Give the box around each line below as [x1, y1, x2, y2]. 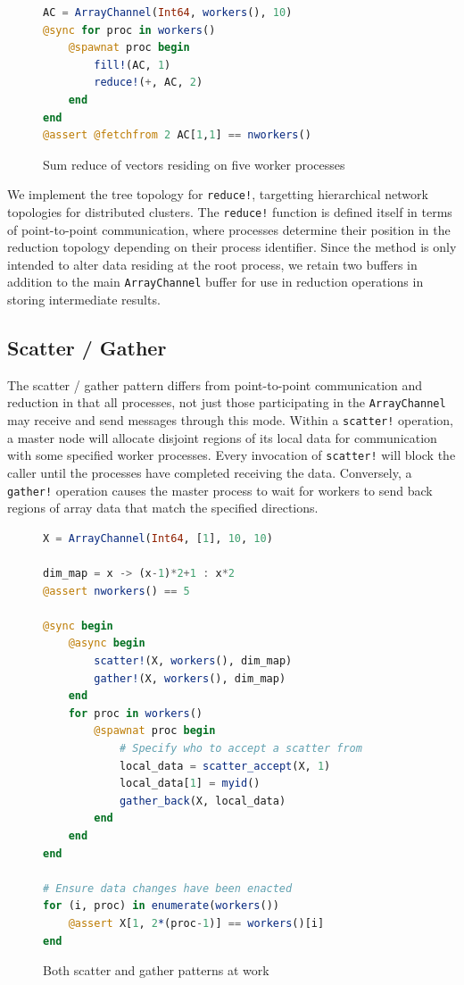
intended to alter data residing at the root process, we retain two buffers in [7, 255, 418, 273]
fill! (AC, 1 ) [94, 58, 171, 71]
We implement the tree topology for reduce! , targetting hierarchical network [7, 185, 428, 204]
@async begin [68, 637, 145, 650]
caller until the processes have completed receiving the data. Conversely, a [7, 463, 412, 482]
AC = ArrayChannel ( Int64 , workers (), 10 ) [43, 6, 293, 19]
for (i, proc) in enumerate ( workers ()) [43, 899, 279, 913]
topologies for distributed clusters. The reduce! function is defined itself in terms [7, 203, 452, 221]
